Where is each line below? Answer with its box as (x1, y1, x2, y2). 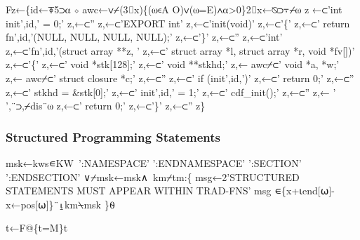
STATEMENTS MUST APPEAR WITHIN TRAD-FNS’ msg (6, 183, 272, 198)
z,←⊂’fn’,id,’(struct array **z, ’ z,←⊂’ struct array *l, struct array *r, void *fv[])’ (6, 43, 355, 58)
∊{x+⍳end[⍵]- (274, 183, 335, 198)
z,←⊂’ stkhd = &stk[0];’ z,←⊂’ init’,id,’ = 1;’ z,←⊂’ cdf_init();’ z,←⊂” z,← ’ (6, 84, 336, 99)
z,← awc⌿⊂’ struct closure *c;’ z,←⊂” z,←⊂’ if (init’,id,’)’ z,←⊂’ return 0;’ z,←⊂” (6, 70, 354, 85)
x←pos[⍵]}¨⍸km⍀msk (6, 196, 102, 211)
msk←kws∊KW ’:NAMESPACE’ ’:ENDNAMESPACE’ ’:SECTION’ (6, 155, 302, 170)
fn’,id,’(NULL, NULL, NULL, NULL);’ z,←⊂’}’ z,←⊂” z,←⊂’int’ (6, 29, 283, 44)
